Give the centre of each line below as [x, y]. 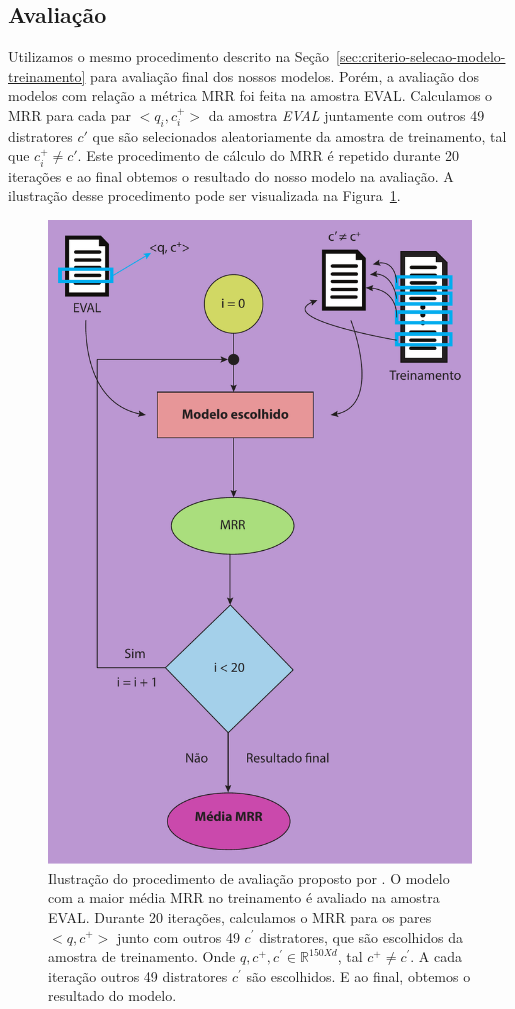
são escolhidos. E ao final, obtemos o [358, 975]
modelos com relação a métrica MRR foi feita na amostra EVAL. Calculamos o [250, 95]
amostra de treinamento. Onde [142, 956]
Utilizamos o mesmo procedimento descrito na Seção [169, 56]
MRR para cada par [69, 114]
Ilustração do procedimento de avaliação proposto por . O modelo [249, 877]
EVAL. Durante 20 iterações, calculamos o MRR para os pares [240, 916]
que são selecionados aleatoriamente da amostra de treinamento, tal [299, 135]
